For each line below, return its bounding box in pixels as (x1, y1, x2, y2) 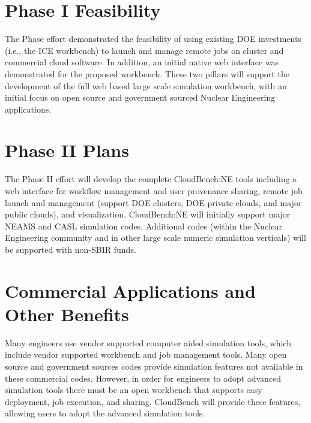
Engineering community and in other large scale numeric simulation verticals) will (5, 231, 306, 244)
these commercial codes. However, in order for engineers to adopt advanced (5, 371, 282, 384)
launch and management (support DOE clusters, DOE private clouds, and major (5, 196, 302, 209)
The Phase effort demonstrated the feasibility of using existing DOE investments (5, 32, 301, 45)
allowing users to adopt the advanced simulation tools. (5, 407, 205, 419)
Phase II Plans (5, 138, 129, 162)
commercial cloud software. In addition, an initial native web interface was (5, 56, 279, 68)
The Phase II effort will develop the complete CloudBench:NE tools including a (5, 173, 297, 185)
